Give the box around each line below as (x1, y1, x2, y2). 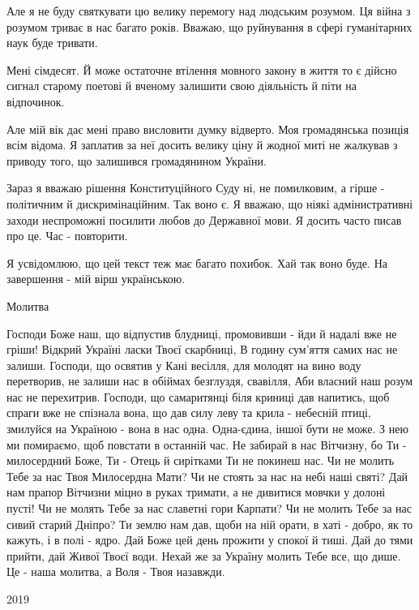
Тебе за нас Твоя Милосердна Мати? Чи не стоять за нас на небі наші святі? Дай (6, 467, 408, 484)
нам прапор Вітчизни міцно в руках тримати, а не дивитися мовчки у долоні (6, 483, 386, 500)
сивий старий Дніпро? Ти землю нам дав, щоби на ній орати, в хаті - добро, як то (6, 515, 413, 532)
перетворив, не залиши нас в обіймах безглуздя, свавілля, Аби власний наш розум (6, 372, 413, 389)
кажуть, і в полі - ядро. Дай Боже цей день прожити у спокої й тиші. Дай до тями (6, 531, 413, 548)
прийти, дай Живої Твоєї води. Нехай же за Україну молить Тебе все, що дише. (6, 547, 401, 564)
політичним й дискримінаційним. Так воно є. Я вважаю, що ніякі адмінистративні (6, 195, 413, 212)
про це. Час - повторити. (6, 227, 128, 244)
